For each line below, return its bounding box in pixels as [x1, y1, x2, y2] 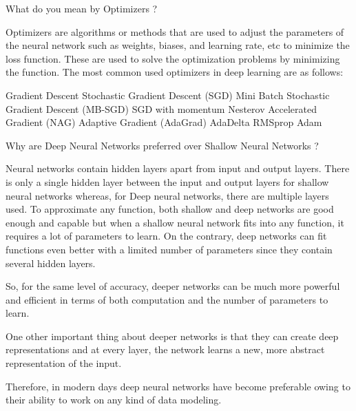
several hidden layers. [6, 255, 96, 270]
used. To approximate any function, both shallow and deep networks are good [6, 202, 334, 216]
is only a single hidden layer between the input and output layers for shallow [6, 174, 329, 189]
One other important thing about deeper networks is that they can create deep [6, 328, 339, 343]
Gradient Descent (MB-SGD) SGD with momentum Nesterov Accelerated [6, 101, 317, 116]
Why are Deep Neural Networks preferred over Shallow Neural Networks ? [6, 138, 319, 152]
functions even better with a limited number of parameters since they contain [6, 242, 333, 256]
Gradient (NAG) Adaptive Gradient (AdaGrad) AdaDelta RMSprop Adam [6, 115, 322, 129]
